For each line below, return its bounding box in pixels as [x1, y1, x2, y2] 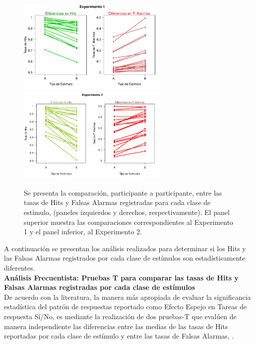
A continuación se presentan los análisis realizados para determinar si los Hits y [4, 243, 246, 253]
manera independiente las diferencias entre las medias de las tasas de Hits [4, 321, 228, 331]
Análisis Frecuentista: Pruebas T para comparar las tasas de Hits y [4, 272, 239, 282]
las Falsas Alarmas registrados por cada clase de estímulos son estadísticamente [4, 253, 246, 263]
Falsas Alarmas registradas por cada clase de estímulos [4, 282, 195, 292]
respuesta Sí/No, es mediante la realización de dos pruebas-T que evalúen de [4, 311, 237, 321]
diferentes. [4, 262, 35, 273]
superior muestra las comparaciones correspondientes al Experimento [24, 216, 234, 227]
